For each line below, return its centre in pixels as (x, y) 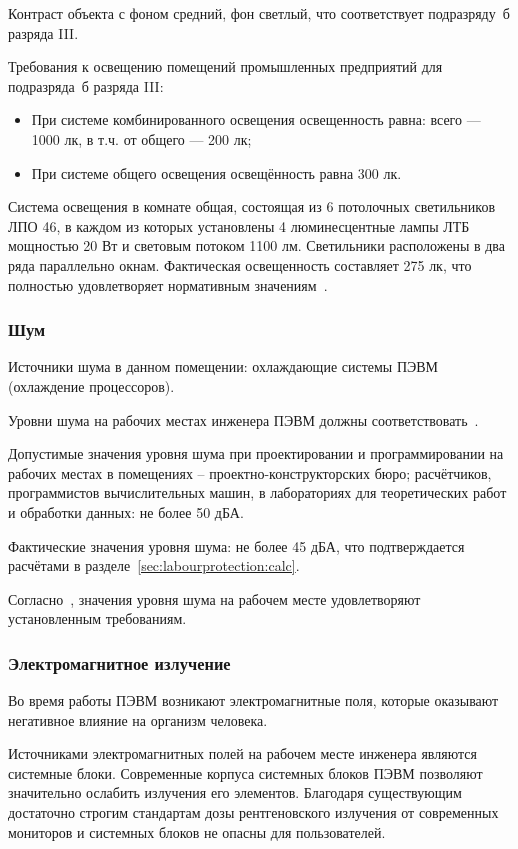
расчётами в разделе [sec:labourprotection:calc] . (154, 565)
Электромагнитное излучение (119, 662)
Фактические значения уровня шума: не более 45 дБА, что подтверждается (236, 545)
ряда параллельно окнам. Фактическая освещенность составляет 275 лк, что (240, 264)
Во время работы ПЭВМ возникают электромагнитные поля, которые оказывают (253, 700)
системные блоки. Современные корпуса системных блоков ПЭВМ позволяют (245, 772)
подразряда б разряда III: (86, 85)
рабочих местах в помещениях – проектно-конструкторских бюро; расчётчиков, (250, 472)
